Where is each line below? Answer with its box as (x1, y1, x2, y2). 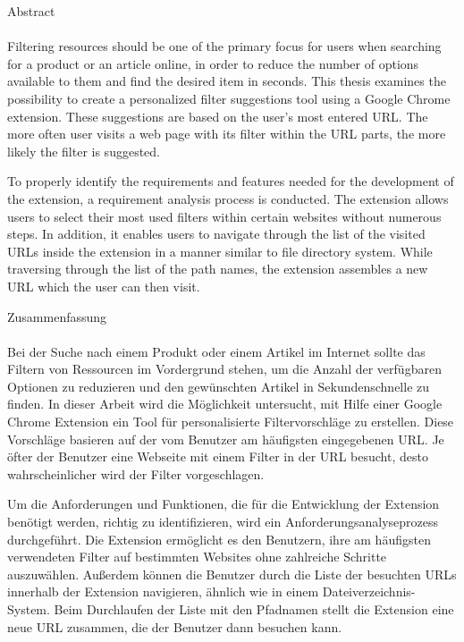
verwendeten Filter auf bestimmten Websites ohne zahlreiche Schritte (7, 547, 387, 566)
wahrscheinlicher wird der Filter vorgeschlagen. (7, 464, 265, 483)
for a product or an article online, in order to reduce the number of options (7, 54, 419, 72)
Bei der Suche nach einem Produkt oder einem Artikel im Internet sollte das (7, 342, 426, 360)
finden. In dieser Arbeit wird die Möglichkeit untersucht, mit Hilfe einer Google (7, 394, 443, 413)
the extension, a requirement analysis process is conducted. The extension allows (7, 189, 449, 207)
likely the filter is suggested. (7, 141, 160, 160)
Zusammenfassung (7, 307, 107, 325)
